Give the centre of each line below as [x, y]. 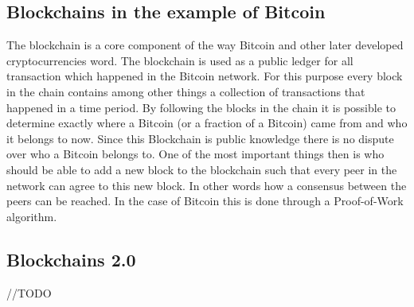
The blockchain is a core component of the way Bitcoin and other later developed [205, 45]
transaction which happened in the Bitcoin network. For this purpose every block [205, 76]
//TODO [29, 292]
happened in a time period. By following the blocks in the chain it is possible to [201, 107]
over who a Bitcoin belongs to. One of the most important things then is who [195, 154]
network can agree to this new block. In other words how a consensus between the [207, 185]
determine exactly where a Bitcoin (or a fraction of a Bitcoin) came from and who [207, 123]
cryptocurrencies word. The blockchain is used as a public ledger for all [180, 60]
